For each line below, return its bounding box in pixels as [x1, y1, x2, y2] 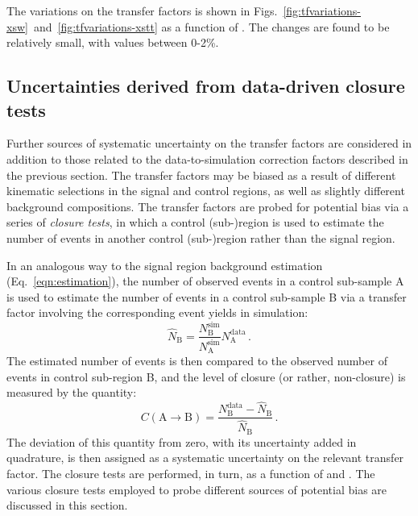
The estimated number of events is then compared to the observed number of [6, 352, 387, 369]
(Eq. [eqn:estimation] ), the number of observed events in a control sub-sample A [6, 273, 404, 289]
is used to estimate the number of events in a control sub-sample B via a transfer [6, 288, 407, 305]
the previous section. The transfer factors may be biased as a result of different [6, 166, 396, 183]
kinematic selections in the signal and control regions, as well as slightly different [6, 182, 405, 199]
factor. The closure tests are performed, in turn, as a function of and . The [6, 465, 375, 482]
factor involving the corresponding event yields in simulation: [6, 304, 308, 321]
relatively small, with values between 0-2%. [6, 34, 219, 51]
